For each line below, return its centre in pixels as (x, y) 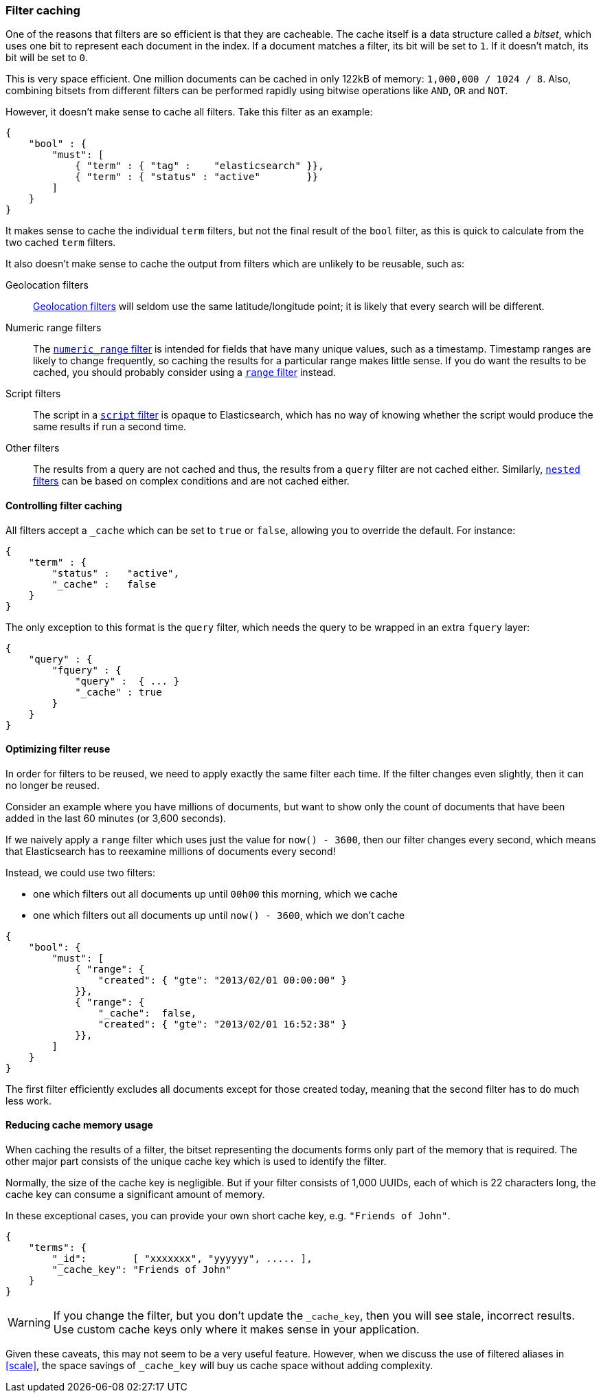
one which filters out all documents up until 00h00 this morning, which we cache (215, 894)
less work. (29, 1100)
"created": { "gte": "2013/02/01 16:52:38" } (223, 1024)
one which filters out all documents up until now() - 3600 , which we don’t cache (219, 915)
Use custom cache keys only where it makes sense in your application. (236, 1330)
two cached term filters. (61, 243)
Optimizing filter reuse (58, 749)
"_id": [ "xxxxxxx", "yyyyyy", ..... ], (182, 1259)
